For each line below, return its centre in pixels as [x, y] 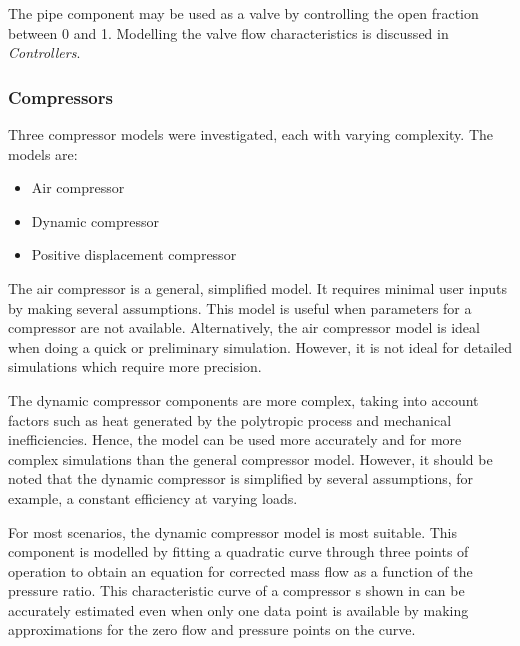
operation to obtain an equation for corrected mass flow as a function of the [240, 570]
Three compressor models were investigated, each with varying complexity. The [250, 134]
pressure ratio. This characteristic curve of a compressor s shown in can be [236, 590]
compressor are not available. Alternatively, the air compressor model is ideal [244, 327]
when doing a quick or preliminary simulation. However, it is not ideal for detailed [260, 346]
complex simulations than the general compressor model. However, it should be [250, 458]
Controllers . [44, 52]
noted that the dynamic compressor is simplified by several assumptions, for [241, 478]
